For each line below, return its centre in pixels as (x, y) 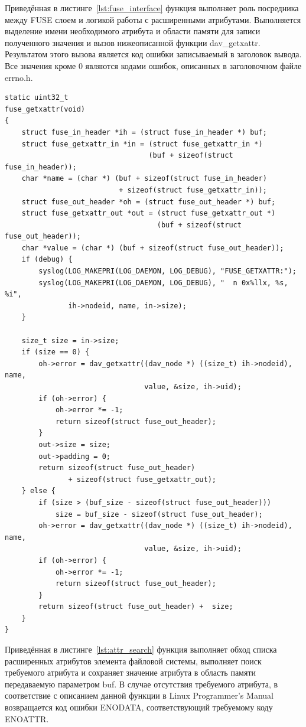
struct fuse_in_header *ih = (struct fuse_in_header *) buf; (144, 132)
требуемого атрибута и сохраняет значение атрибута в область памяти (131, 672)
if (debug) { (47, 260)
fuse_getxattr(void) (45, 109)
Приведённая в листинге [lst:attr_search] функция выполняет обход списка (141, 649)
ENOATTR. (27, 718)
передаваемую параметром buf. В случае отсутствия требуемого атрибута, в (141, 684)
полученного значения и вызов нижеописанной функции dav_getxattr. (133, 42)
